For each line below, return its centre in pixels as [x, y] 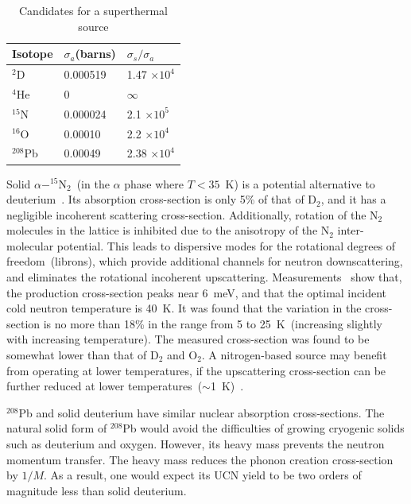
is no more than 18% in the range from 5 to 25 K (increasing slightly [213, 323]
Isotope [33, 54]
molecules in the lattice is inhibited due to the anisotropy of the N [168, 230]
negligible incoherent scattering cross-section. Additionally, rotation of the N [192, 214]
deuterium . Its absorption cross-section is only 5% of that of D [162, 199]
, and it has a [353, 199]
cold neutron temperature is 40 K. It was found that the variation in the [184, 308]
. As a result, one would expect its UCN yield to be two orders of [203, 475]
